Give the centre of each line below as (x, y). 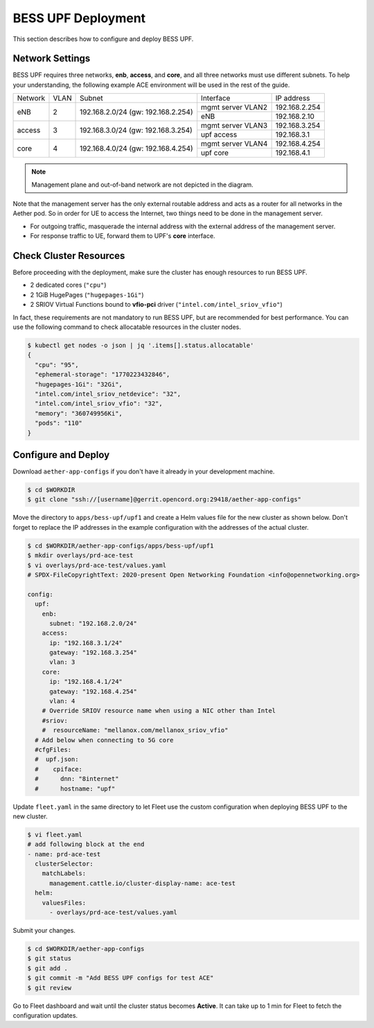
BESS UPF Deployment (79, 18)
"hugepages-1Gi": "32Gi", (79, 384)
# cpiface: (59, 769)
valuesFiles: (64, 903)
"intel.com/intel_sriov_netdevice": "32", (108, 394)
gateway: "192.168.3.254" (93, 653)
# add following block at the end (86, 844)
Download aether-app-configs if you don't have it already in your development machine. (144, 471)
